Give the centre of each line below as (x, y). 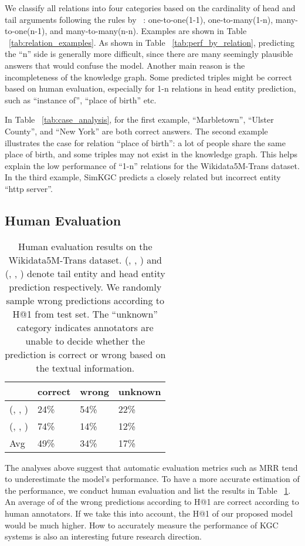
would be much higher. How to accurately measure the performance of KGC (142, 525)
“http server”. (29, 188)
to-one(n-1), (26, 31)
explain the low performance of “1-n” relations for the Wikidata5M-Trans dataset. (152, 165)
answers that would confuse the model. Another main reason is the (125, 65)
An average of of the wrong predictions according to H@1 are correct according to (152, 502)
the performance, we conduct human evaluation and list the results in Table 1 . (148, 490)
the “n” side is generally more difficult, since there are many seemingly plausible (149, 54)
